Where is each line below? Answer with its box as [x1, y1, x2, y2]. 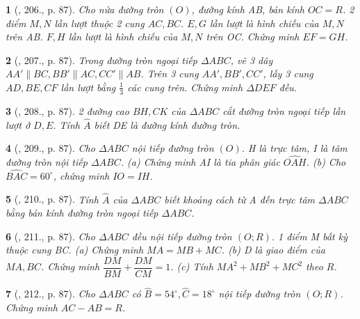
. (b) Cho [306, 155, 346, 169]
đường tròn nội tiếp [6, 155, 88, 169]
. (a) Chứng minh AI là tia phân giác [120, 155, 280, 169]
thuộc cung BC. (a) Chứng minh [6, 242, 144, 257]
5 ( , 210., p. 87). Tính [6, 192, 99, 206]
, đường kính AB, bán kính [191, 2, 304, 16]
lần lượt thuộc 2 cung [54, 15, 145, 30]
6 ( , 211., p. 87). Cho [6, 228, 95, 243]
